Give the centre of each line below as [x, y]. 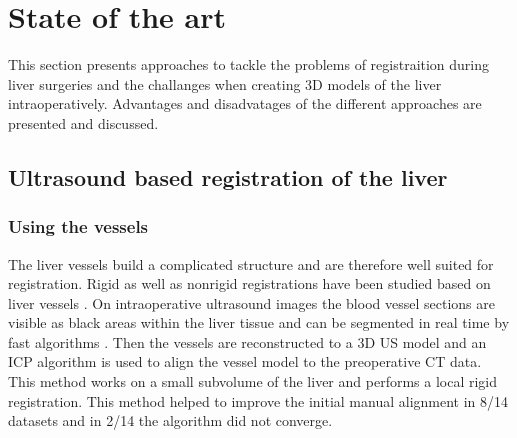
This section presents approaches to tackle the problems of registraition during [249, 64]
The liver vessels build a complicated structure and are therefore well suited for [251, 263]
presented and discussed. [83, 122]
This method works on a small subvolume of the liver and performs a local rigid [253, 381]
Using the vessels [78, 226]
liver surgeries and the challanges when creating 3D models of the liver [225, 83]
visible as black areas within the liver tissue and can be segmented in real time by [259, 322]
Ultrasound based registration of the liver [228, 176]
